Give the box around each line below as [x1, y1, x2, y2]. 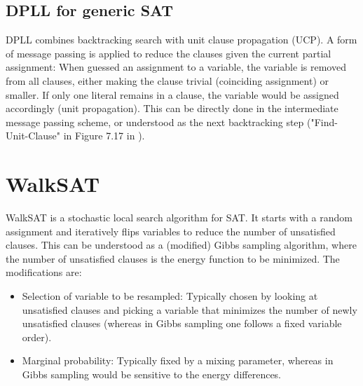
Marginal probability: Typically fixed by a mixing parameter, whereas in [22, 353, 334, 368]
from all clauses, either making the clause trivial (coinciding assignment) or [6, 73, 329, 88]
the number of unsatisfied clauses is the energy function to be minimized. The [6, 251, 340, 266]
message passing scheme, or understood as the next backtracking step [6, 114, 304, 129]
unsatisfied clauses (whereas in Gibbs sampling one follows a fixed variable [22, 316, 342, 331]
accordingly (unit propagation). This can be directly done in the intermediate [6, 101, 338, 116]
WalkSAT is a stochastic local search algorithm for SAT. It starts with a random [6, 210, 352, 225]
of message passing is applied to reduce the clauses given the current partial [6, 46, 331, 60]
